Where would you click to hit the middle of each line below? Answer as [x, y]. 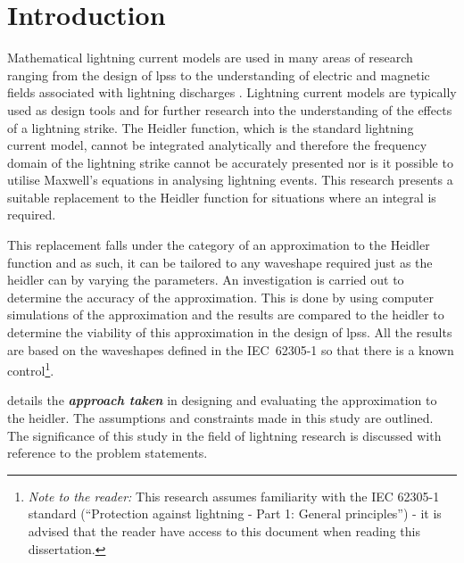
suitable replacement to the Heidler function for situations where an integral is [222, 197]
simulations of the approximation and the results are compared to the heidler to [226, 315]
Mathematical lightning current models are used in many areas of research [210, 58]
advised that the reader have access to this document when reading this [224, 531]
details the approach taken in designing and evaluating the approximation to [222, 400]
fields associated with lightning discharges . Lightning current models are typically [232, 92]
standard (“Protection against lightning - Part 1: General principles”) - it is [235, 513]
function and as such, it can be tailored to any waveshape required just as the [220, 262]
